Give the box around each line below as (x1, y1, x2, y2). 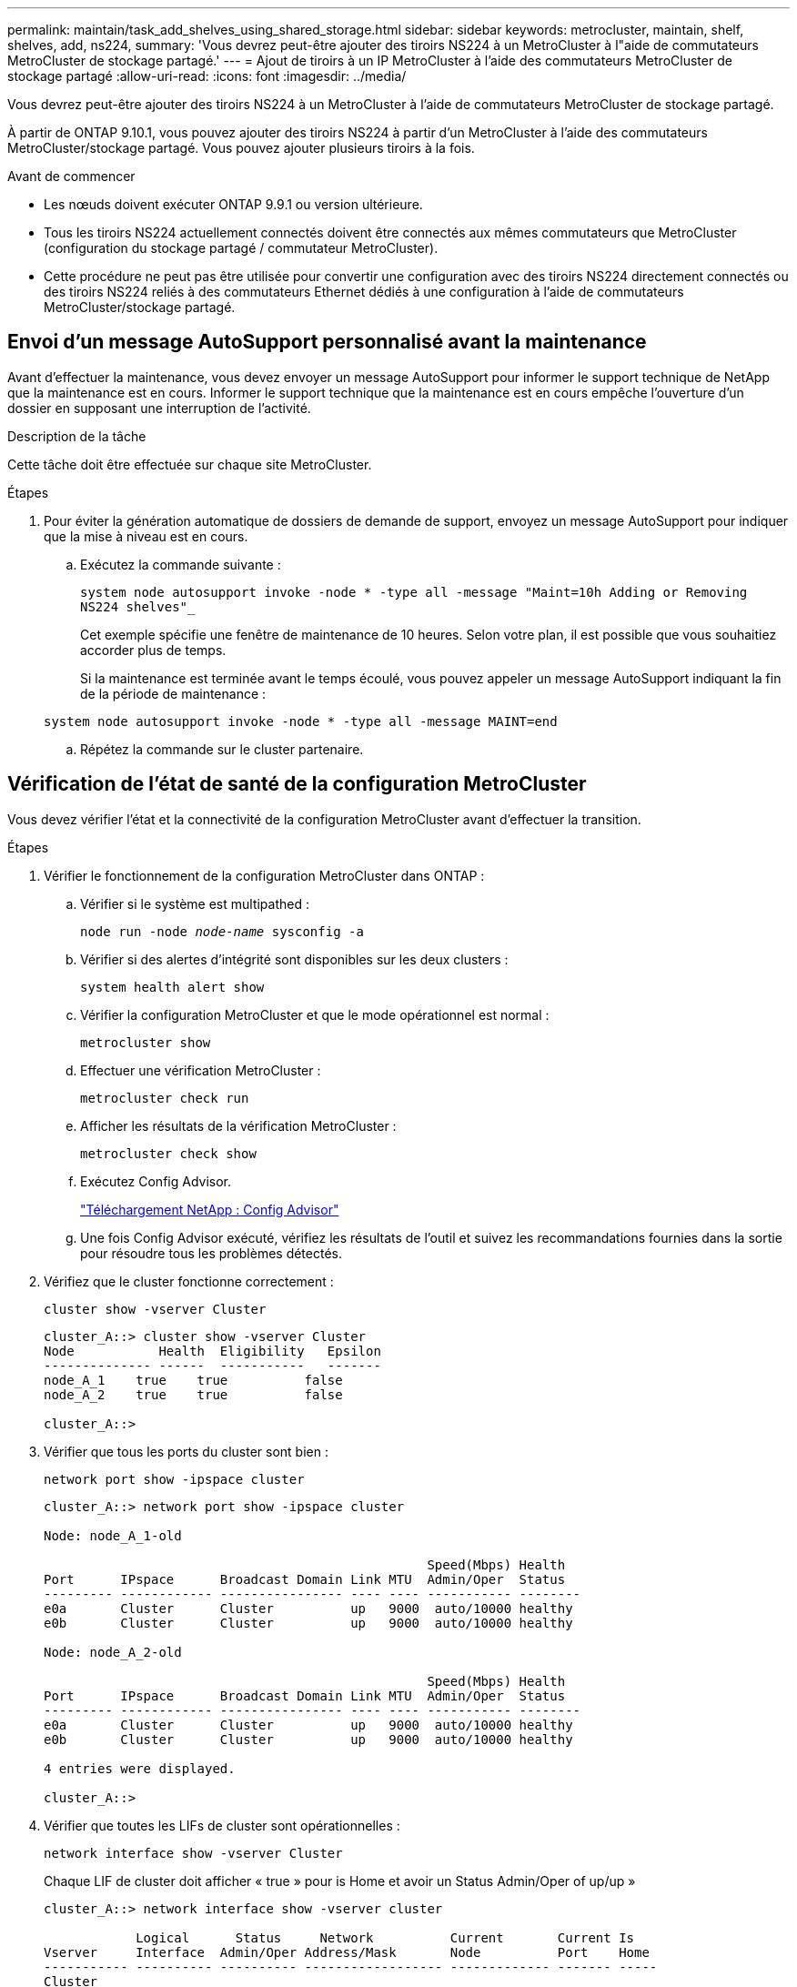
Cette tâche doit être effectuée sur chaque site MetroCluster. (7, 456, 372, 472)
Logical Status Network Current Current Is (136, 1930, 635, 1945)
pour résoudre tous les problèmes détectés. (80, 1245, 342, 1261)
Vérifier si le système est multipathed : (80, 895, 309, 912)
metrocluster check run (80, 1090, 249, 1105)
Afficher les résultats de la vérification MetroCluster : (80, 1117, 397, 1134)
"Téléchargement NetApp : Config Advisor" (80, 1201, 339, 1217)
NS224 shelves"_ (80, 599, 196, 614)
